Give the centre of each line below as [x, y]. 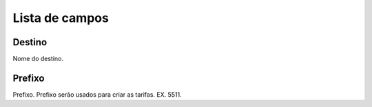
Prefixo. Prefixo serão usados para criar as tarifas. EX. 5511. [97, 94]
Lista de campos [61, 18]
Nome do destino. [38, 59]
